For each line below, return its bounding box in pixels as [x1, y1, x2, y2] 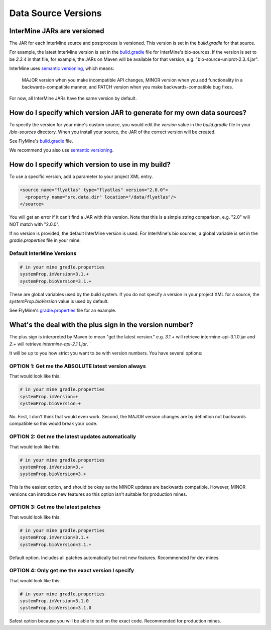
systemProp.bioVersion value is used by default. [9, 298, 109, 304]
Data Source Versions [9, 8, 102, 19]
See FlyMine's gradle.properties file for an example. [9, 307, 116, 314]
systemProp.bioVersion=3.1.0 [20, 605, 92, 611]
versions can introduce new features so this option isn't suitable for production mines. [9, 491, 188, 497]
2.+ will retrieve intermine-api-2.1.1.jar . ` [9, 341, 91, 347]
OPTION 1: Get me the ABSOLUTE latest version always [9, 363, 146, 370]
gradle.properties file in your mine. [9, 237, 81, 243]
